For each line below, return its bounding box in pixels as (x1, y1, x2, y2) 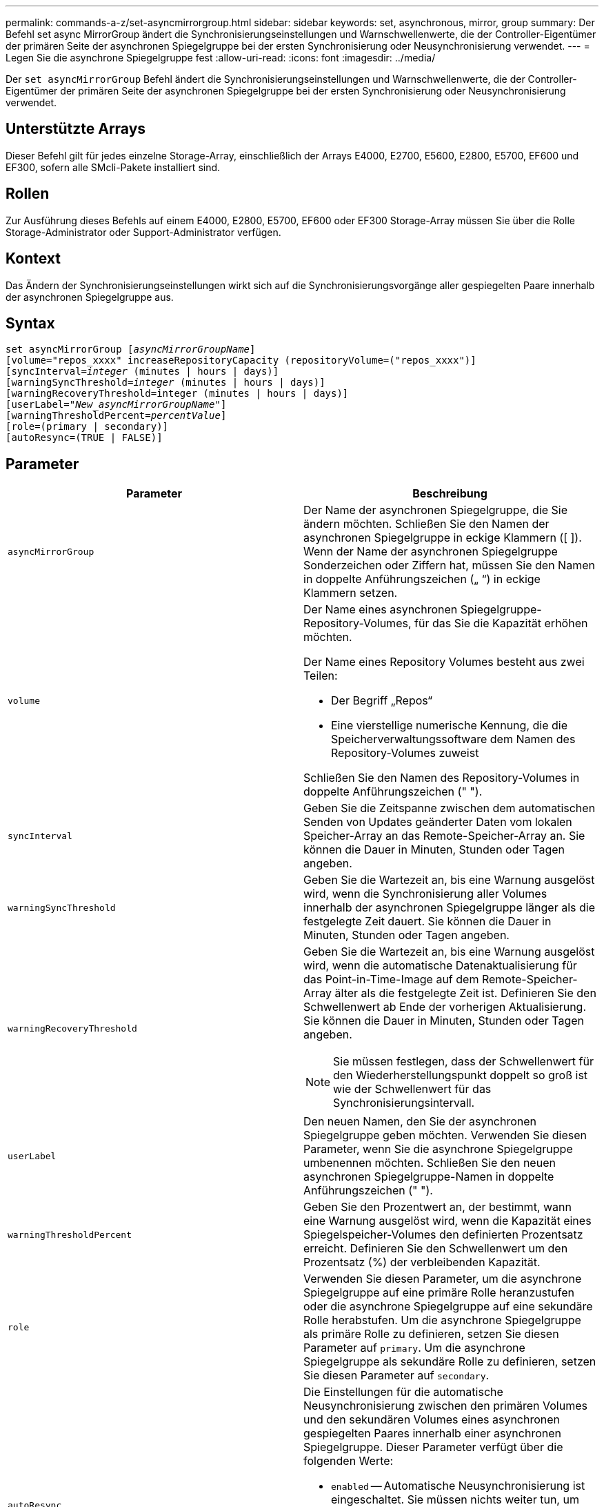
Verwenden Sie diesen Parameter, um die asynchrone (303, 1272, 582, 1286)
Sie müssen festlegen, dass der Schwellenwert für (333, 1054, 594, 1069)
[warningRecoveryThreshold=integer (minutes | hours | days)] (6, 388, 349, 400)
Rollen (6, 185, 50, 203)
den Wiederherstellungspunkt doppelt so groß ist (333, 1068, 588, 1083)
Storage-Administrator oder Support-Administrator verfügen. (6, 226, 281, 238)
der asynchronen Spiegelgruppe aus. (6, 290, 174, 303)
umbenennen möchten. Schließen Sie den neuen (303, 1156, 556, 1170)
